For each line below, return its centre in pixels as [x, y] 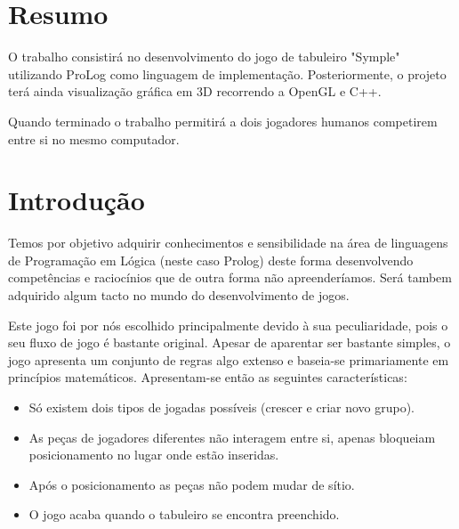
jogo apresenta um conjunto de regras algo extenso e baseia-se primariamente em [229, 359]
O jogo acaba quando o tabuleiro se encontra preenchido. [184, 514]
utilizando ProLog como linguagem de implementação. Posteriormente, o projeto [227, 73]
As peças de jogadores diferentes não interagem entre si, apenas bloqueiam [232, 437]
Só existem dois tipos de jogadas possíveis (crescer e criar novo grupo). [222, 407]
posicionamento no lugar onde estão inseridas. [154, 455]
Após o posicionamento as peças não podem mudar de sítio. [192, 484]
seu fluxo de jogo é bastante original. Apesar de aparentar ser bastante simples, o [229, 342]
